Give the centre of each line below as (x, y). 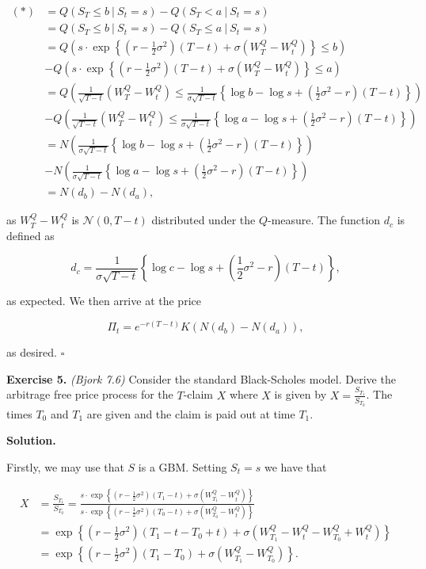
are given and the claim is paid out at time (191, 413)
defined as (30, 235)
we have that (295, 466)
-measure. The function (324, 220)
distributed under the (203, 220)
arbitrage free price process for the (90, 394)
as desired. (32, 352)
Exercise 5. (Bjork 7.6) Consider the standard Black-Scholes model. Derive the (201, 378)
